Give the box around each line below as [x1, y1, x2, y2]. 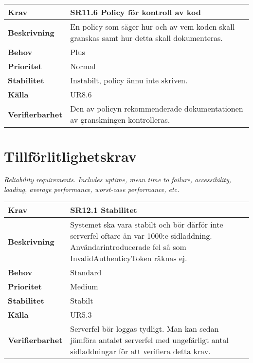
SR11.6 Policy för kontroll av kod [70, 6, 201, 18]
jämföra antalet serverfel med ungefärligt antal [70, 334, 229, 346]
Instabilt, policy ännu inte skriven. [70, 75, 188, 86]
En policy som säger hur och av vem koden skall [70, 21, 235, 32]
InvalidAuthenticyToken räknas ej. [70, 252, 187, 264]
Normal [70, 60, 96, 72]
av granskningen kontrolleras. [70, 114, 170, 125]
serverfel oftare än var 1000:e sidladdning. [70, 230, 212, 242]
